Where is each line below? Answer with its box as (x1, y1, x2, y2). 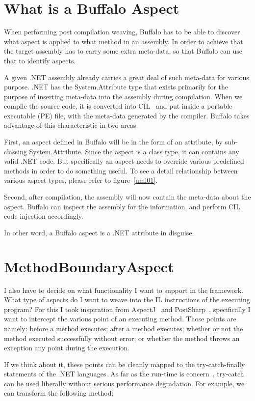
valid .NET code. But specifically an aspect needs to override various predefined (4, 156, 244, 166)
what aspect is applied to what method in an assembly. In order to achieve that (4, 36, 243, 46)
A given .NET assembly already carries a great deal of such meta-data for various (4, 72, 249, 82)
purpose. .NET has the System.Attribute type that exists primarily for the (4, 82, 228, 92)
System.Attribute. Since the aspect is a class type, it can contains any (29, 146, 239, 156)
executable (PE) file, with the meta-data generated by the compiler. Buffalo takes (4, 110, 250, 120)
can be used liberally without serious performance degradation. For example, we (4, 378, 245, 388)
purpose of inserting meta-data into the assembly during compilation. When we (4, 91, 243, 101)
